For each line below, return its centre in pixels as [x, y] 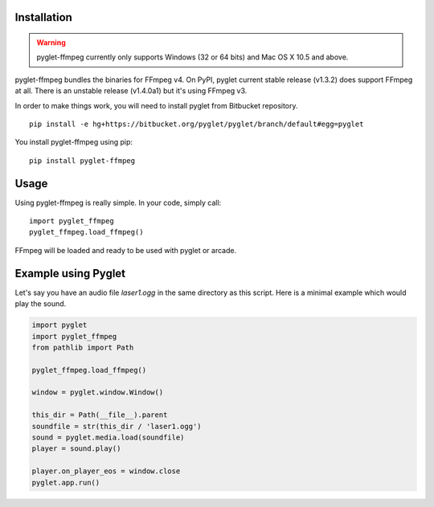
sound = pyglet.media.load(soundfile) [108, 437]
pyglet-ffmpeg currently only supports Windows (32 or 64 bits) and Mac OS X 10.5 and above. [192, 57]
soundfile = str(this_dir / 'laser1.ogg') [117, 426]
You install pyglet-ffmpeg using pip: [74, 142]
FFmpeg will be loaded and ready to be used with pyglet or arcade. [126, 250]
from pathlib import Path [83, 347]
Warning [51, 43]
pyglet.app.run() [66, 482]
